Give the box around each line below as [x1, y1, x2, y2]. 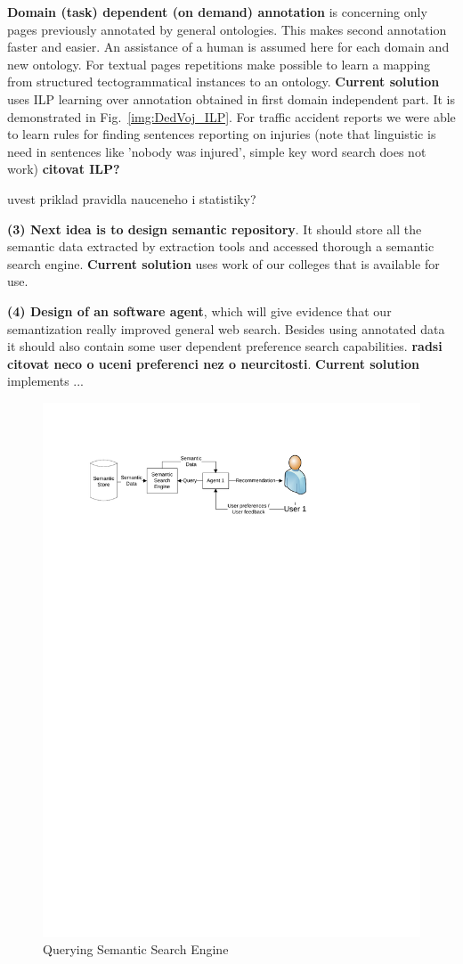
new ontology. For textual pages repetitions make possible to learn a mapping [7, 54, 431, 73]
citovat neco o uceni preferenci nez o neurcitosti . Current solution [7, 354, 419, 372]
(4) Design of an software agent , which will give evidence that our [7, 301, 392, 320]
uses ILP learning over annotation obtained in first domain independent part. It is [7, 89, 455, 108]
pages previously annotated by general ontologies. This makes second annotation [7, 20, 447, 38]
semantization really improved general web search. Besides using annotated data [7, 319, 445, 338]
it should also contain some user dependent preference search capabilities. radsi [7, 337, 443, 355]
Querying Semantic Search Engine [43, 940, 229, 959]
